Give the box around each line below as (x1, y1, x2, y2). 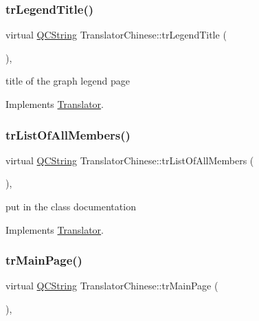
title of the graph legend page (5, 74, 130, 88)
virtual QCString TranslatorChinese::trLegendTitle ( (5, 27, 227, 42)
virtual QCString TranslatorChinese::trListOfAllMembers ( (5, 153, 254, 167)
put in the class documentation (5, 199, 136, 213)
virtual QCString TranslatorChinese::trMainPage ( (5, 278, 218, 293)
